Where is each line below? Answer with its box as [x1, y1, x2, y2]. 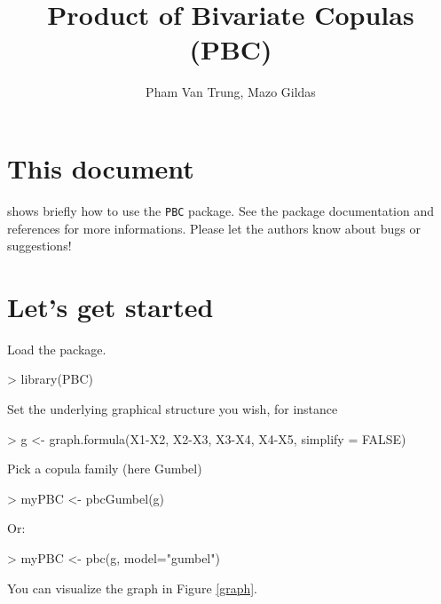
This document [7, 149, 194, 186]
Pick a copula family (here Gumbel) [7, 459, 202, 478]
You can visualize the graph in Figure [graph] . [7, 578, 258, 597]
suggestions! [7, 236, 72, 255]
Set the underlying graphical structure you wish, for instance [7, 400, 338, 417]
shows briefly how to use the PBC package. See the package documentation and [7, 201, 434, 219]
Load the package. [7, 339, 106, 358]
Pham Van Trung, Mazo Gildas [146, 83, 316, 101]
